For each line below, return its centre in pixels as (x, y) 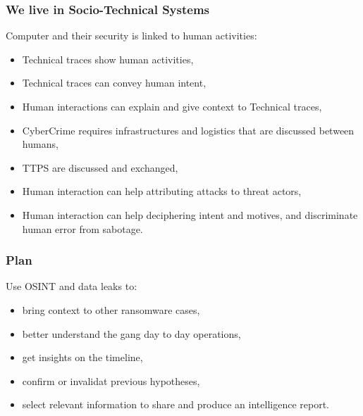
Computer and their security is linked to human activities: (131, 36)
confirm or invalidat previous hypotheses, (111, 380)
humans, (40, 144)
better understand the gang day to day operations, (131, 333)
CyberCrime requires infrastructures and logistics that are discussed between (188, 130)
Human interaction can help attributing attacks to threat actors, (162, 191)
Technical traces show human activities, (108, 59)
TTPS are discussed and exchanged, (100, 167)
